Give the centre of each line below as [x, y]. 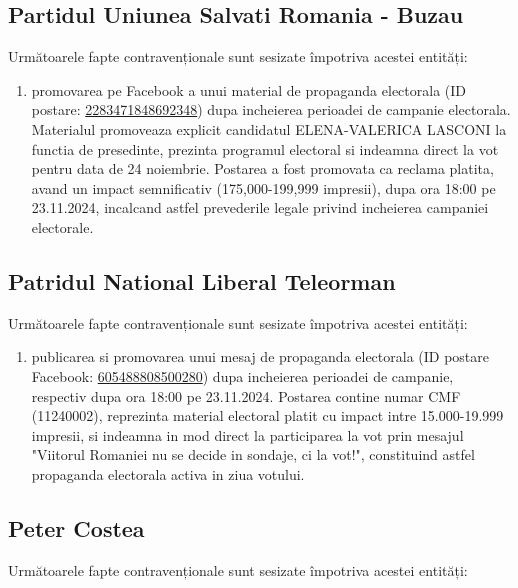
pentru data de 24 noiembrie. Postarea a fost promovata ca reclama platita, [262, 168]
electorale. [62, 226]
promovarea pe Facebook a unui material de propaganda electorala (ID [249, 89]
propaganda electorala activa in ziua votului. [168, 473]
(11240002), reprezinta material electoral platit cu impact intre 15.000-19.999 [267, 415]
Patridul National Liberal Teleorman [202, 280]
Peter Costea [76, 527]
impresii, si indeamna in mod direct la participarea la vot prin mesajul [247, 434]
